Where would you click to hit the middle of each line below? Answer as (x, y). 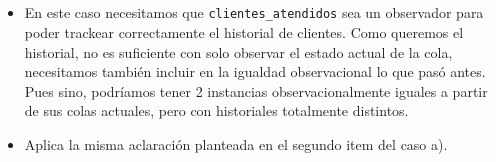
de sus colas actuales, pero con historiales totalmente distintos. (216, 110)
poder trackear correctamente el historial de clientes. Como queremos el (244, 32)
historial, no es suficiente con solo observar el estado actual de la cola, (238, 51)
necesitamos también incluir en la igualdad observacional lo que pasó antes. (255, 71)
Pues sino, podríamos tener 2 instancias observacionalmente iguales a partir (256, 90)
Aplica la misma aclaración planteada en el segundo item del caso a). (236, 144)
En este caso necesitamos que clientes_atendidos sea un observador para (254, 12)
